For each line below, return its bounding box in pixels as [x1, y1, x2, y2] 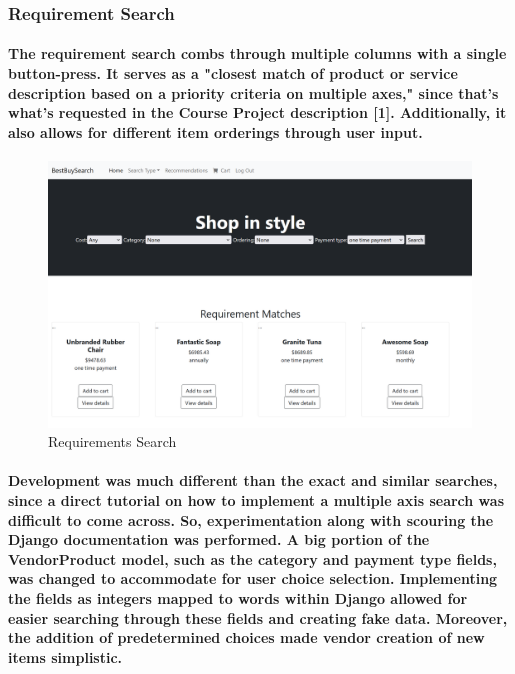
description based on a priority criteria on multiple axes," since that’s [8, 82, 499, 103]
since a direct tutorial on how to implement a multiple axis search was [8, 490, 504, 511]
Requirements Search [48, 431, 177, 452]
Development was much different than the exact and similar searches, [8, 470, 498, 491]
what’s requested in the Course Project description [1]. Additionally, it [8, 102, 507, 123]
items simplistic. [8, 646, 123, 667]
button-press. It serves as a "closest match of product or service [8, 63, 458, 84]
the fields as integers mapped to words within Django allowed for [8, 588, 468, 609]
